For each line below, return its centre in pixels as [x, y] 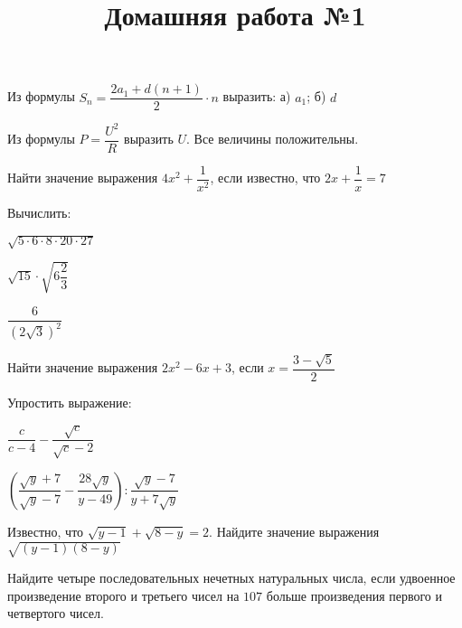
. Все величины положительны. [273, 139]
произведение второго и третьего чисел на [123, 595]
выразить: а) [257, 96]
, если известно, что [265, 178]
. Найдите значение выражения [294, 531]
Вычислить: [39, 213]
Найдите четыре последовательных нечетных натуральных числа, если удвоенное [231, 578]
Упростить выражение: [70, 402]
